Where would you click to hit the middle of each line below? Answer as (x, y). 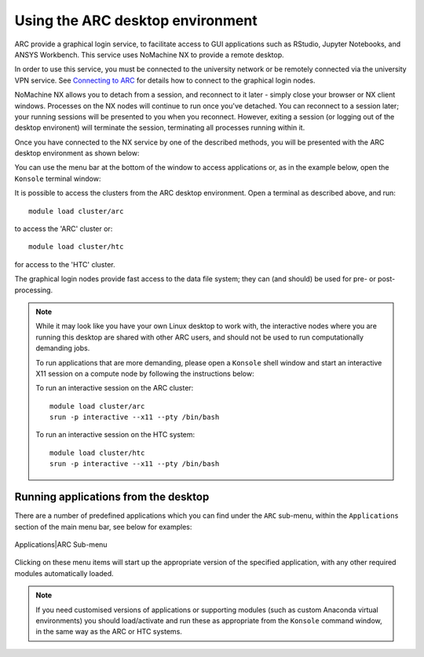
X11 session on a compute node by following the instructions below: (145, 373)
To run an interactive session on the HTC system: (115, 435)
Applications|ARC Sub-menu (61, 544)
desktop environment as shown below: (77, 153)
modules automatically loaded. (64, 573)
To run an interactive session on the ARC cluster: (115, 388)
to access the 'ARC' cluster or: (64, 229)
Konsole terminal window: (58, 178)
